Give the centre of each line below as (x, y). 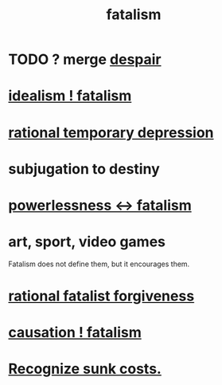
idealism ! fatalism (70, 96)
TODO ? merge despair (85, 59)
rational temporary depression (111, 132)
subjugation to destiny (84, 169)
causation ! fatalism (75, 333)
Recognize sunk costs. (85, 369)
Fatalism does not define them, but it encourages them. (99, 264)
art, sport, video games (87, 242)
